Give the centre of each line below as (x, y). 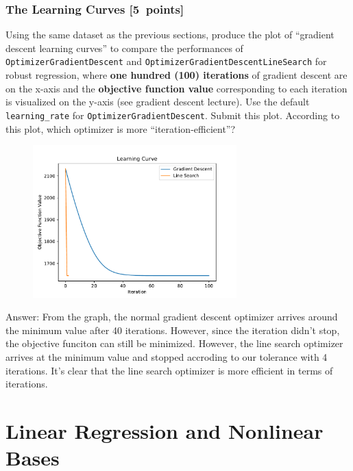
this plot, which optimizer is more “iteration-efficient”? (121, 128)
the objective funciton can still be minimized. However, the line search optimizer (174, 343)
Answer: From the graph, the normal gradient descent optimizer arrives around (172, 317)
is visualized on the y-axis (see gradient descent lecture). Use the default (158, 102)
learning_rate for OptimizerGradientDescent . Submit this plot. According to (173, 115)
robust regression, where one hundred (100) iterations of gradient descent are (176, 75)
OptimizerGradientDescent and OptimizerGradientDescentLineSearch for (166, 61)
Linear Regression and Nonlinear (165, 431)
